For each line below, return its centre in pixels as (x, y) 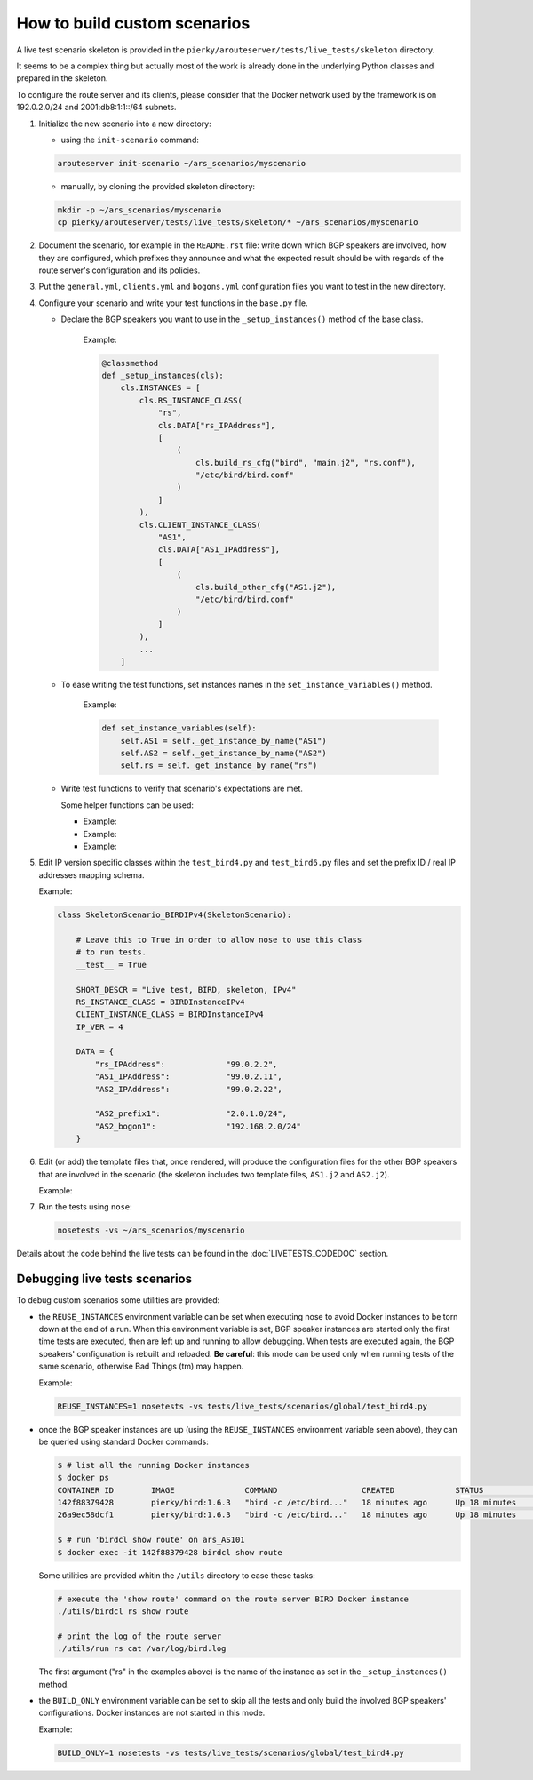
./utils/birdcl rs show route (123, 1612)
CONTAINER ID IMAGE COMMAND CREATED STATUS (270, 1490)
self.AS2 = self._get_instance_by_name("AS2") (224, 754)
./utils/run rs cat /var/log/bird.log (142, 1649)
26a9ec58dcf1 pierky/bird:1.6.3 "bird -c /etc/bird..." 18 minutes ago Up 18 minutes (287, 1515)
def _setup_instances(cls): (163, 375)
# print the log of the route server (139, 1636)
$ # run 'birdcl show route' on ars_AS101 (151, 1540)
